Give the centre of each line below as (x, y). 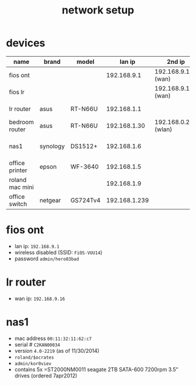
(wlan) (163, 129)
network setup (98, 10)
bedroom (21, 122)
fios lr (17, 92)
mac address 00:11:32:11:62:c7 (53, 338)
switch (18, 204)
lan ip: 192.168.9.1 (37, 246)
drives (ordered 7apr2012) (46, 376)
